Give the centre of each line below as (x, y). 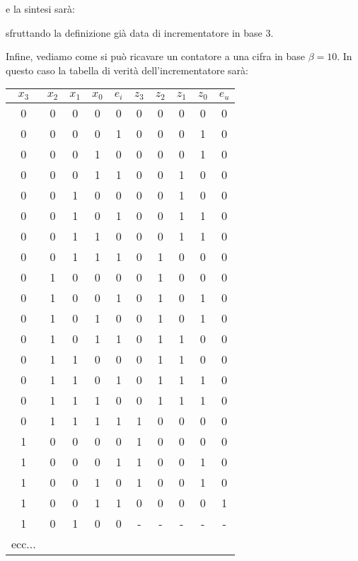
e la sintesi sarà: (40, 8)
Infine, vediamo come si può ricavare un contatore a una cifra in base (156, 56)
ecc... (24, 544)
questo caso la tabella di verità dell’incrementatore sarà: (127, 70)
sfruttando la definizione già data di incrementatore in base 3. (140, 32)
